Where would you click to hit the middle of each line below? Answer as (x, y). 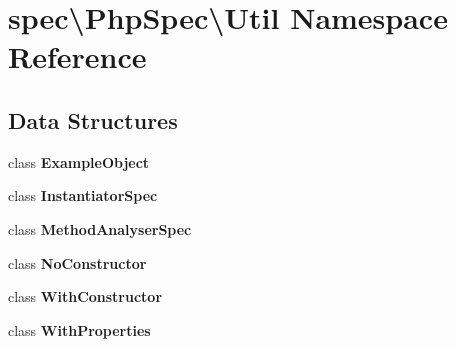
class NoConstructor (77, 262)
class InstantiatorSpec (83, 195)
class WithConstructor (85, 296)
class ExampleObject (79, 161)
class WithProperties (79, 329)
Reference (77, 56)
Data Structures (93, 119)
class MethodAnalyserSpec (100, 228)
